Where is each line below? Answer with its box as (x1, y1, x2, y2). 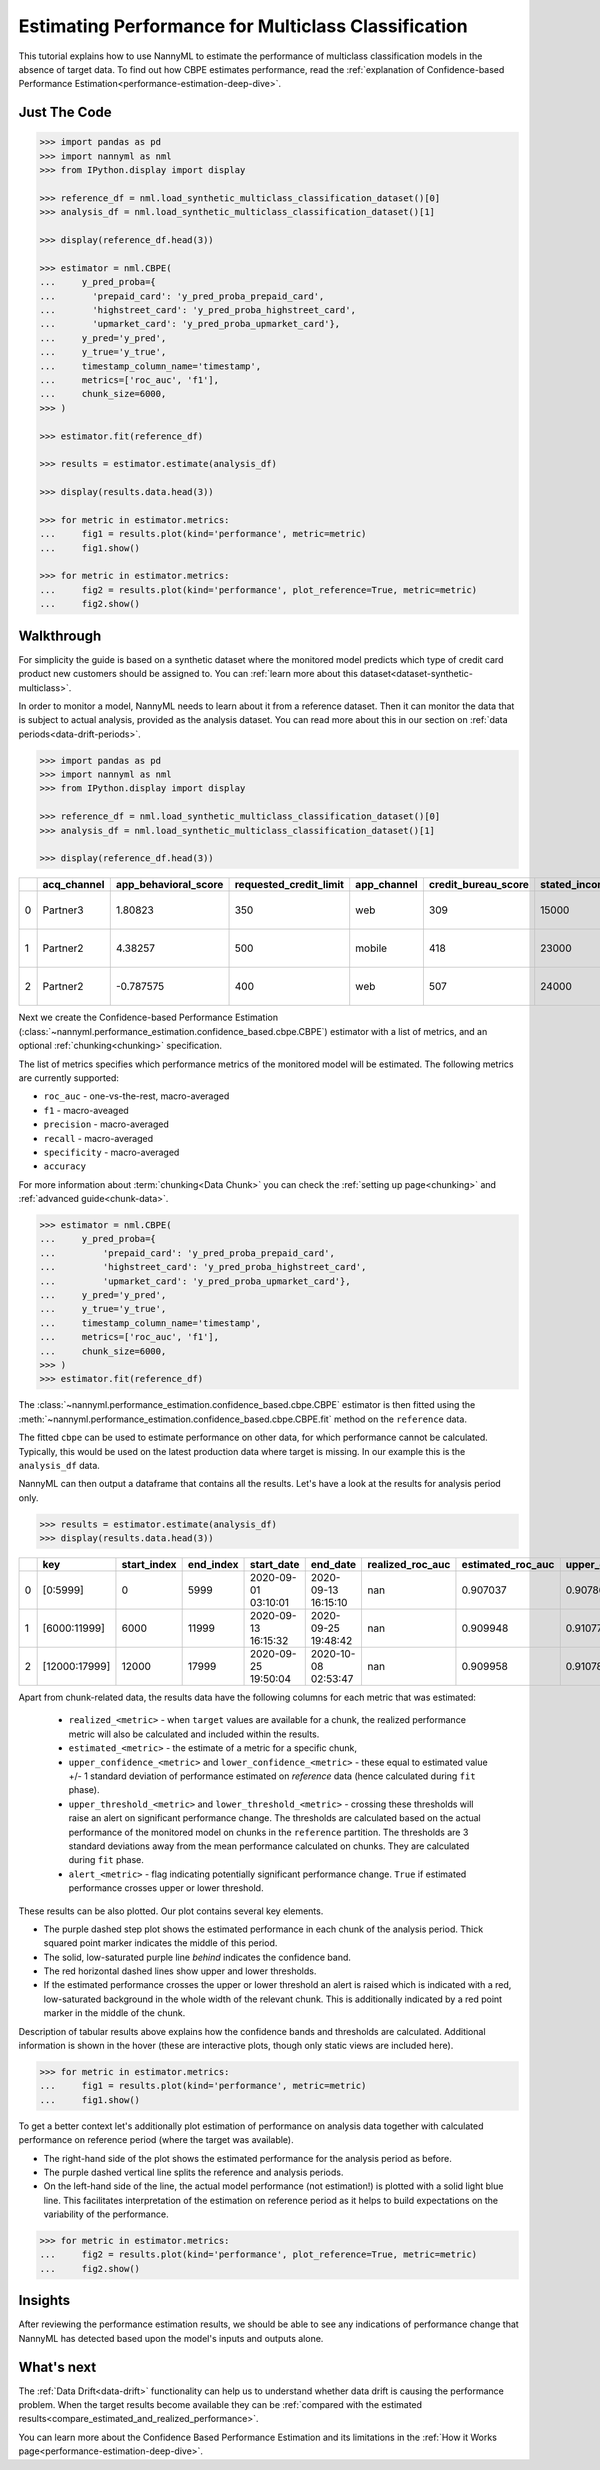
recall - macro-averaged (43, 1132, 154, 1144)
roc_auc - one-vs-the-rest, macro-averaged (43, 1090, 230, 1102)
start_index (121, 1558, 177, 1572)
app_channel (355, 878, 419, 892)
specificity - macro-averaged (43, 1146, 180, 1158)
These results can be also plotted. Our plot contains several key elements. (18, 1905, 324, 1917)
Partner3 (42, 903, 84, 917)
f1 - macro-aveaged (43, 1104, 129, 1116)
